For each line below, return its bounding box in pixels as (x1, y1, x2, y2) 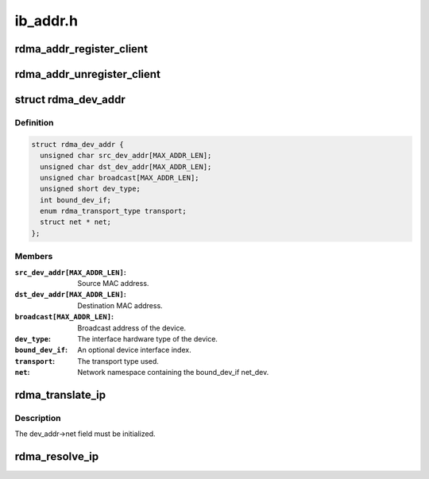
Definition (14, 117, 54, 128)
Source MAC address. (77, 279, 149, 288)
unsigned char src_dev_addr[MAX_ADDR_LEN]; (40, 151, 212, 160)
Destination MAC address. (77, 300, 163, 310)
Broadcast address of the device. (77, 323, 187, 333)
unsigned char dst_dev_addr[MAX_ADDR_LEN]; (40, 162, 212, 171)
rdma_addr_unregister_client (14, 68, 160, 81)
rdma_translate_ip (14, 388, 106, 401)
